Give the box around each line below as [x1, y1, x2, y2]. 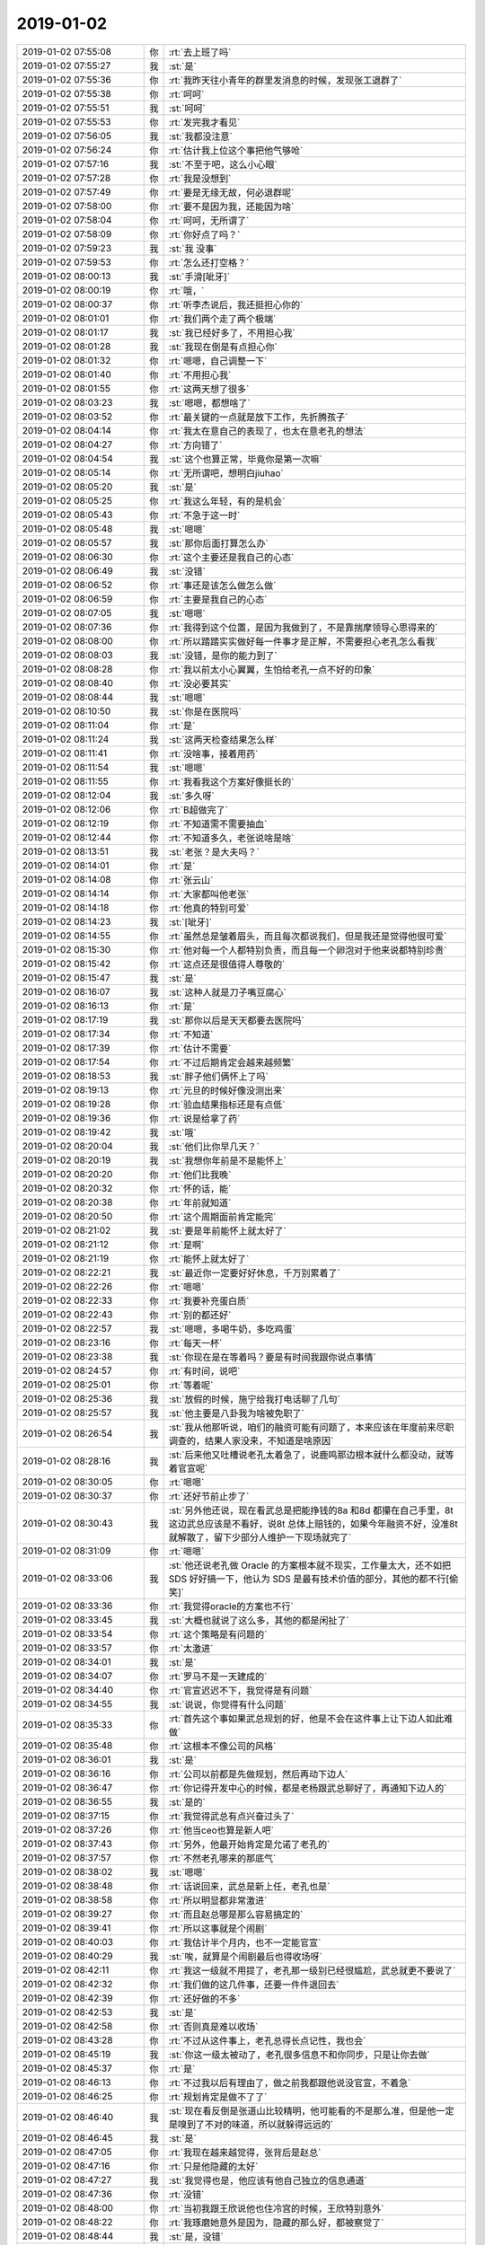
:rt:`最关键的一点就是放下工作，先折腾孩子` [168, 410, 348, 423]
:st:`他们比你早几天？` [168, 1140, 260, 1153]
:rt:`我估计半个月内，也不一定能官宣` [168, 1936, 322, 1949]
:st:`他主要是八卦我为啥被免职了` [168, 1406, 304, 1419]
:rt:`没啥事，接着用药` [168, 747, 259, 760]
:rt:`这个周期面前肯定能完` [168, 1211, 277, 1223]
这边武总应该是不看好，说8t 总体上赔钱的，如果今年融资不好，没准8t [168, 1518, 458, 1530]
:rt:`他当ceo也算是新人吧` [168, 1824, 274, 1836]
